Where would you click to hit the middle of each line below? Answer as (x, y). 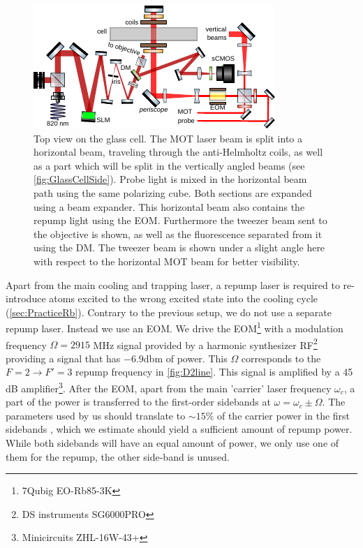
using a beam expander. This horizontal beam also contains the (169, 206)
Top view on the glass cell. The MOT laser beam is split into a (168, 138)
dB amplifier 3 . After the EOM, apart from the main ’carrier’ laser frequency (169, 387)
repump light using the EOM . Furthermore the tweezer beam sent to (180, 220)
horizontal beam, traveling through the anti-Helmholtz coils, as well (178, 152)
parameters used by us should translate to (96, 415)
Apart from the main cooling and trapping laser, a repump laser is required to (173, 284)
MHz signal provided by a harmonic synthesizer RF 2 (205, 343)
